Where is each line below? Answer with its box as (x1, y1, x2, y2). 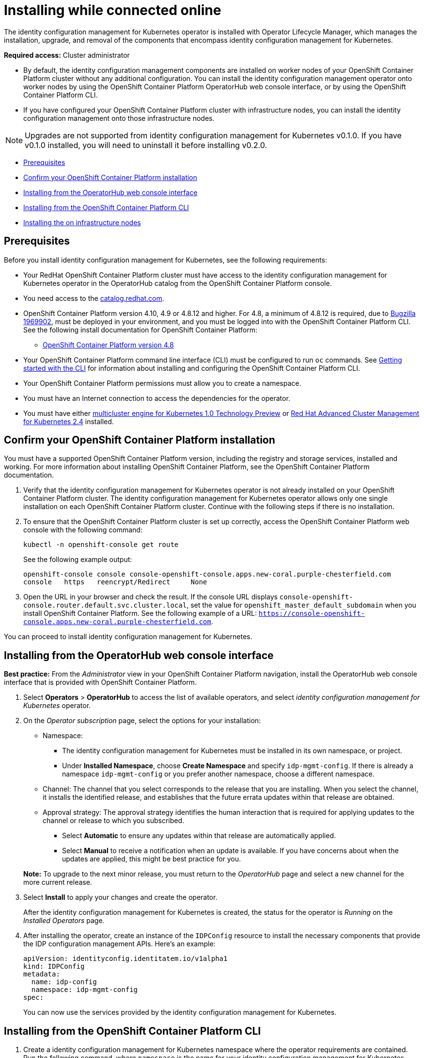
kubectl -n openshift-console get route (23, 541, 179, 549)
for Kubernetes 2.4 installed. (23, 417, 114, 426)
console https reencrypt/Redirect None (23, 578, 207, 586)
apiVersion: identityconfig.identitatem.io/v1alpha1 (23, 955, 228, 963)
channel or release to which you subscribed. (43, 816, 185, 825)
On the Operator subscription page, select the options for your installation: (23, 716, 261, 725)
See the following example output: (23, 555, 132, 564)
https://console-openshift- (258, 610, 365, 618)
